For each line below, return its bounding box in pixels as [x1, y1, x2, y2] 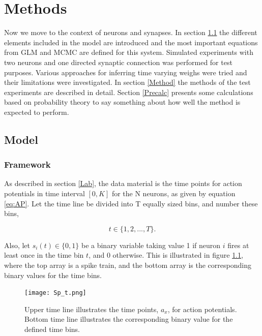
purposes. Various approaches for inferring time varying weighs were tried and [4, 67, 247, 77]
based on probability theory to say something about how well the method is [4, 97, 241, 107]
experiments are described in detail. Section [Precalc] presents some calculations [4, 86, 253, 97]
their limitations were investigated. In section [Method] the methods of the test [4, 77, 251, 87]
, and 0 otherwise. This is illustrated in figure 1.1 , [89, 250, 243, 260]
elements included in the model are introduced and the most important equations [4, 37, 258, 47]
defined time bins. [24, 324, 80, 334]
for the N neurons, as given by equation [111, 188, 236, 199]
